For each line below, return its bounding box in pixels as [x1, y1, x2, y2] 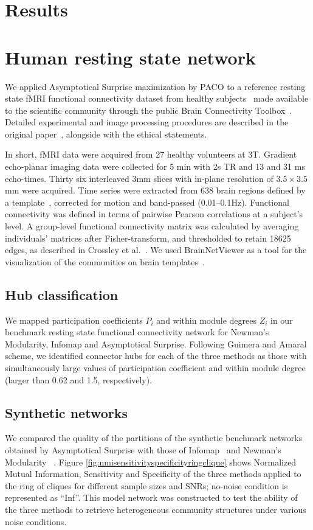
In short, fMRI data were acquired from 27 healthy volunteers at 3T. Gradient [5, 148, 297, 161]
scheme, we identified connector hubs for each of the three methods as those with [5, 349, 307, 362]
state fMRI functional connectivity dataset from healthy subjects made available [5, 92, 309, 105]
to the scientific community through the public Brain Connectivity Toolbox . [5, 103, 292, 116]
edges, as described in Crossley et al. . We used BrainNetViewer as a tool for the [5, 243, 307, 256]
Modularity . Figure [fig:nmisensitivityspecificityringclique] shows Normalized [5, 455, 297, 468]
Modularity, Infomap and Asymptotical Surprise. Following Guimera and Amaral [5, 337, 307, 350]
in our [270, 313, 293, 326]
